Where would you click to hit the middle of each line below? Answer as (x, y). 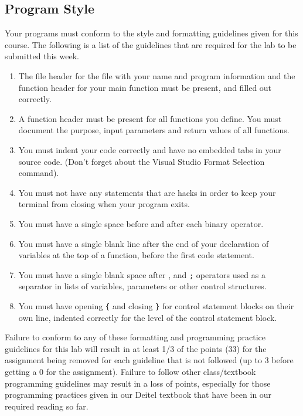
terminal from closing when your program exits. (104, 204)
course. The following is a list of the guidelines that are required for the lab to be (151, 44)
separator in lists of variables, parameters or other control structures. (142, 286)
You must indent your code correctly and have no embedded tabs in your (150, 149)
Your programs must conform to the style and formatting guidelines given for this (151, 33)
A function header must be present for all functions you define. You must (150, 118)
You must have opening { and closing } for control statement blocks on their (156, 305)
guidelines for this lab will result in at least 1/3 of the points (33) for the (136, 348)
